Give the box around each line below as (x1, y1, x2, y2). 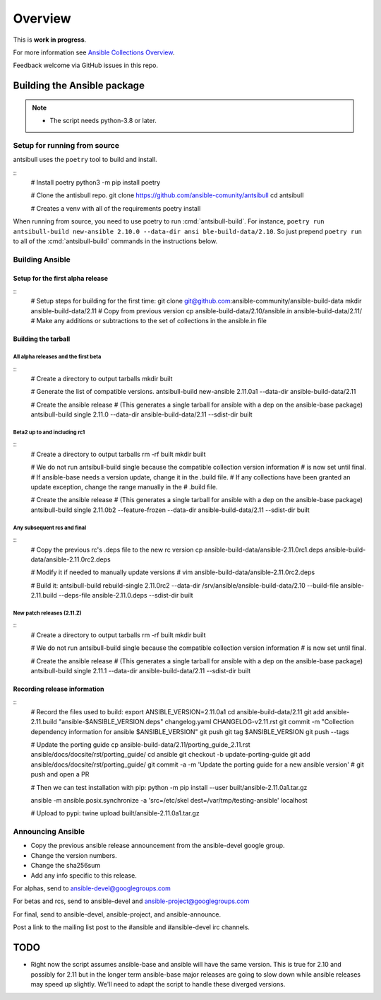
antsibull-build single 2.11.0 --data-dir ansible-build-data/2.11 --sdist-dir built (30, 410, 253, 419)
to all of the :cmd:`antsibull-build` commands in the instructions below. (13, 237, 218, 245)
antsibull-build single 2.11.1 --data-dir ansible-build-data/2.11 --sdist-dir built (30, 667, 251, 675)
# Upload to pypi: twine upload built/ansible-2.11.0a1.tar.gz (30, 809, 200, 818)
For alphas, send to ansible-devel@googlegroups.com (13, 884, 171, 893)
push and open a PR (30, 770, 90, 779)
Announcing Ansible (13, 827, 85, 837)
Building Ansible (13, 255, 71, 264)
